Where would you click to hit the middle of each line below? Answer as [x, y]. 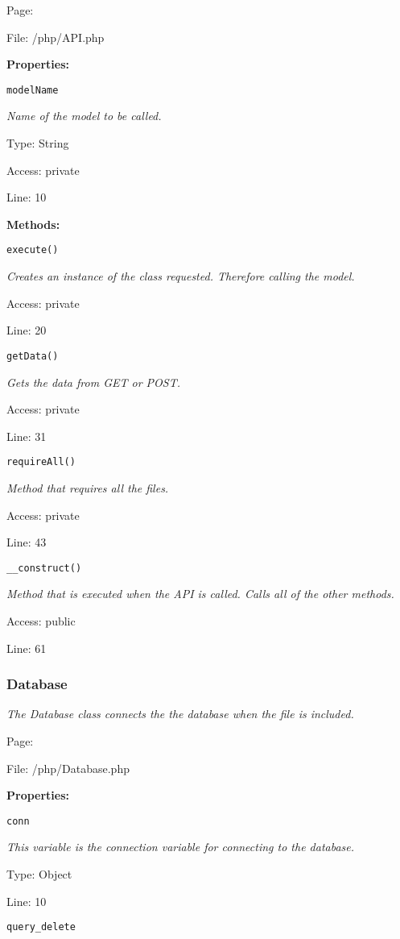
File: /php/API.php [56, 37]
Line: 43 [27, 542]
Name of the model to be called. [84, 116]
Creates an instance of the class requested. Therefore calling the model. [181, 276]
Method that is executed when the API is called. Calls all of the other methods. [200, 594]
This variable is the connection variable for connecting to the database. [181, 847]
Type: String [38, 143]
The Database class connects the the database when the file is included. [180, 714]
